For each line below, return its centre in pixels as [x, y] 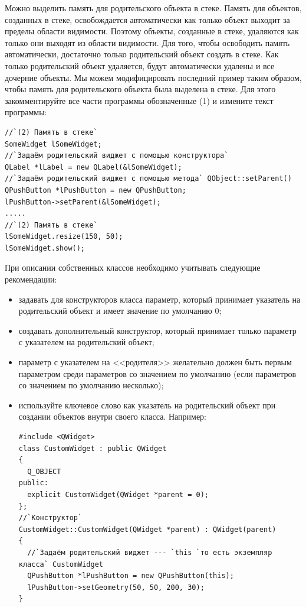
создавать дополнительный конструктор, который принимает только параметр [157, 330]
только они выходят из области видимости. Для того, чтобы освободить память [147, 42]
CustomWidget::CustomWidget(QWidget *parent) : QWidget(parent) [147, 529]
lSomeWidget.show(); [45, 248]
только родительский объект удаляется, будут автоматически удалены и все [140, 65]
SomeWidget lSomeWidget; [53, 144]
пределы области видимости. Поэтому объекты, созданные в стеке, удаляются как [152, 31]
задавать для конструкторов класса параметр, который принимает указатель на [159, 299]
